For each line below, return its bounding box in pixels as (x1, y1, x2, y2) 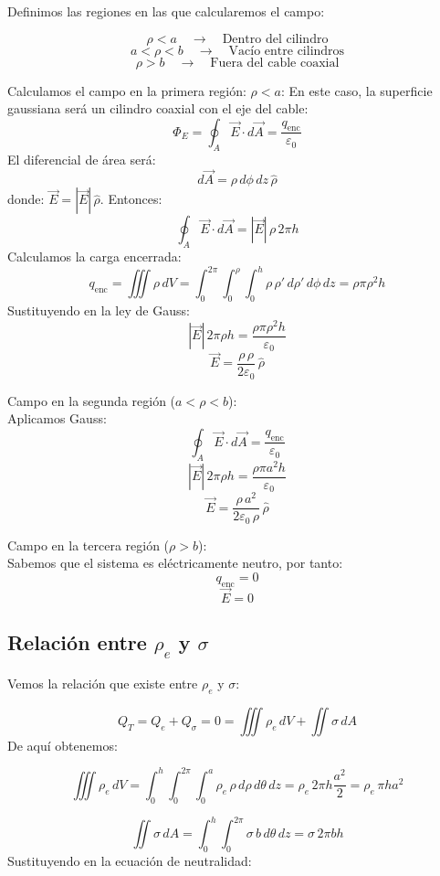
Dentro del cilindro (222, 32, 329, 46)
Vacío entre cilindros (228, 44, 345, 58)
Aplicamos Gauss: (7, 409, 107, 428)
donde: (7, 189, 45, 208)
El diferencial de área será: (7, 149, 156, 168)
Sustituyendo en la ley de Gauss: (7, 301, 190, 320)
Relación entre (7, 628, 147, 657)
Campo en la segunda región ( (7, 390, 176, 410)
